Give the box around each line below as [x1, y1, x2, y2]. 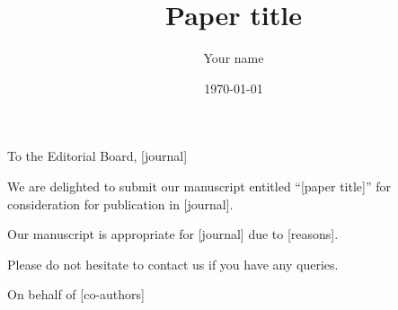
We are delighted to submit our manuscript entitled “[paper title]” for [7, 176, 391, 195]
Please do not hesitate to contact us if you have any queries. [7, 254, 339, 273]
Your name [203, 49, 264, 67]
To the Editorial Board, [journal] [7, 146, 188, 165]
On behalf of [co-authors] [7, 285, 145, 304]
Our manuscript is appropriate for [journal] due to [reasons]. [7, 225, 339, 244]
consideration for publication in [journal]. [7, 194, 234, 213]
